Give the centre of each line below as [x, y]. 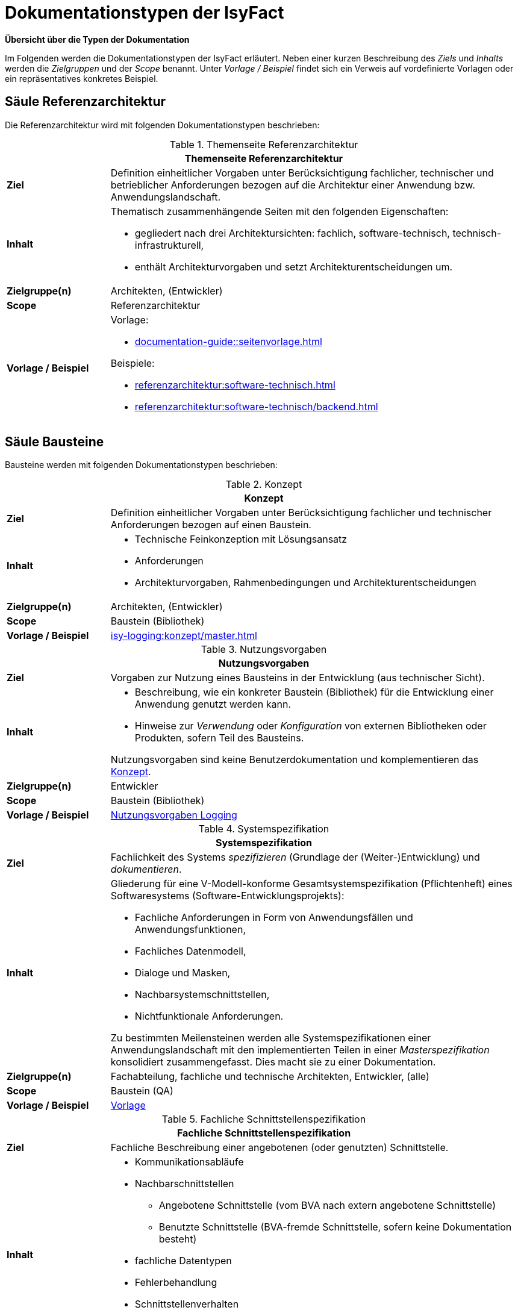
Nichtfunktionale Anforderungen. [209, 1016]
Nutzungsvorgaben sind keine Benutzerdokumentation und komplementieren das [295, 760]
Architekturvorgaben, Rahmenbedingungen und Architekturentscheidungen [305, 583]
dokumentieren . [146, 869]
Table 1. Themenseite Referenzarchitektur [264, 144]
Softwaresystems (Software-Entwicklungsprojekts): [227, 896]
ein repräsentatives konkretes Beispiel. [82, 78]
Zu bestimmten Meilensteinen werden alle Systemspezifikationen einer [271, 1038]
